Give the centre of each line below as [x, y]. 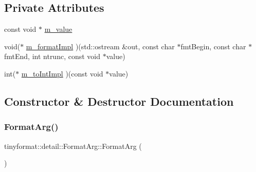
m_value [58, 29]
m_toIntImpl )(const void [62, 73]
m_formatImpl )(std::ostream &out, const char [100, 46]
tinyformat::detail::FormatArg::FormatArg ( [73, 146]
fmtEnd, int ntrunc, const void [52, 56]
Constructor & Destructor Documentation [119, 101]
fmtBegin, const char [213, 46]
